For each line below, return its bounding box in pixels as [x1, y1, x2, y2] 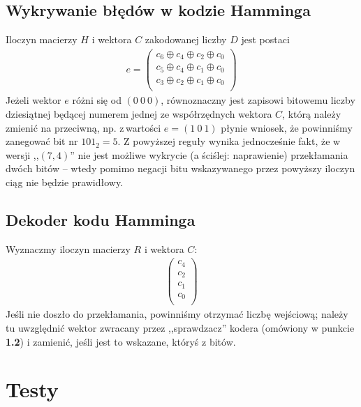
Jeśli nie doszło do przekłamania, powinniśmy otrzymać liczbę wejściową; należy [6, 307, 348, 321]
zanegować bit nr [6, 134, 78, 148]
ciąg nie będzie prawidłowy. [6, 174, 124, 189]
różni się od [72, 93, 121, 107]
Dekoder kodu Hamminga [6, 208, 196, 230]
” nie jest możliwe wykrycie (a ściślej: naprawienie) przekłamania [70, 147, 348, 162]
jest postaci [241, 32, 290, 47]
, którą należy [282, 106, 341, 121]
